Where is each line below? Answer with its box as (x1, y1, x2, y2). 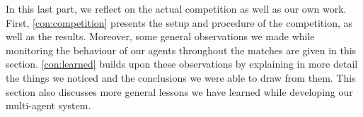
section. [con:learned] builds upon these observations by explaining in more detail (6, 56, 358, 71)
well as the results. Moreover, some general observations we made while (6, 29, 315, 44)
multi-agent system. (6, 98, 91, 113)
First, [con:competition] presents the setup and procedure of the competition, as (6, 15, 352, 30)
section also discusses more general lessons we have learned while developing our (6, 84, 353, 99)
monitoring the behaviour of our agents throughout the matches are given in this (6, 42, 357, 57)
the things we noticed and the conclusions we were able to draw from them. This (6, 70, 356, 85)
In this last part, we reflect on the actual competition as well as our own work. (6, 1, 347, 16)
